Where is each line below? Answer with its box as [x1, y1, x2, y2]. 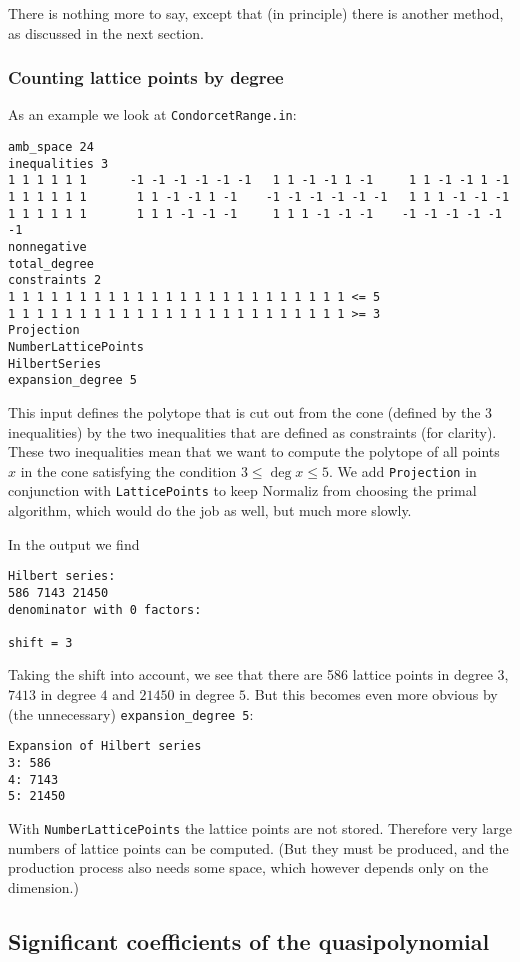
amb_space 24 [8, 140, 94, 155]
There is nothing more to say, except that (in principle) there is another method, [8, 3, 504, 23]
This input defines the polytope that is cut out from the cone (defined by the [8, 401, 481, 422]
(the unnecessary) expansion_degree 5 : [8, 703, 254, 724]
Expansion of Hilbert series [8, 739, 202, 754]
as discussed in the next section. [8, 22, 204, 43]
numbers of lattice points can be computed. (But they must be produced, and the [8, 837, 509, 858]
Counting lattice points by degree [8, 65, 284, 90]
